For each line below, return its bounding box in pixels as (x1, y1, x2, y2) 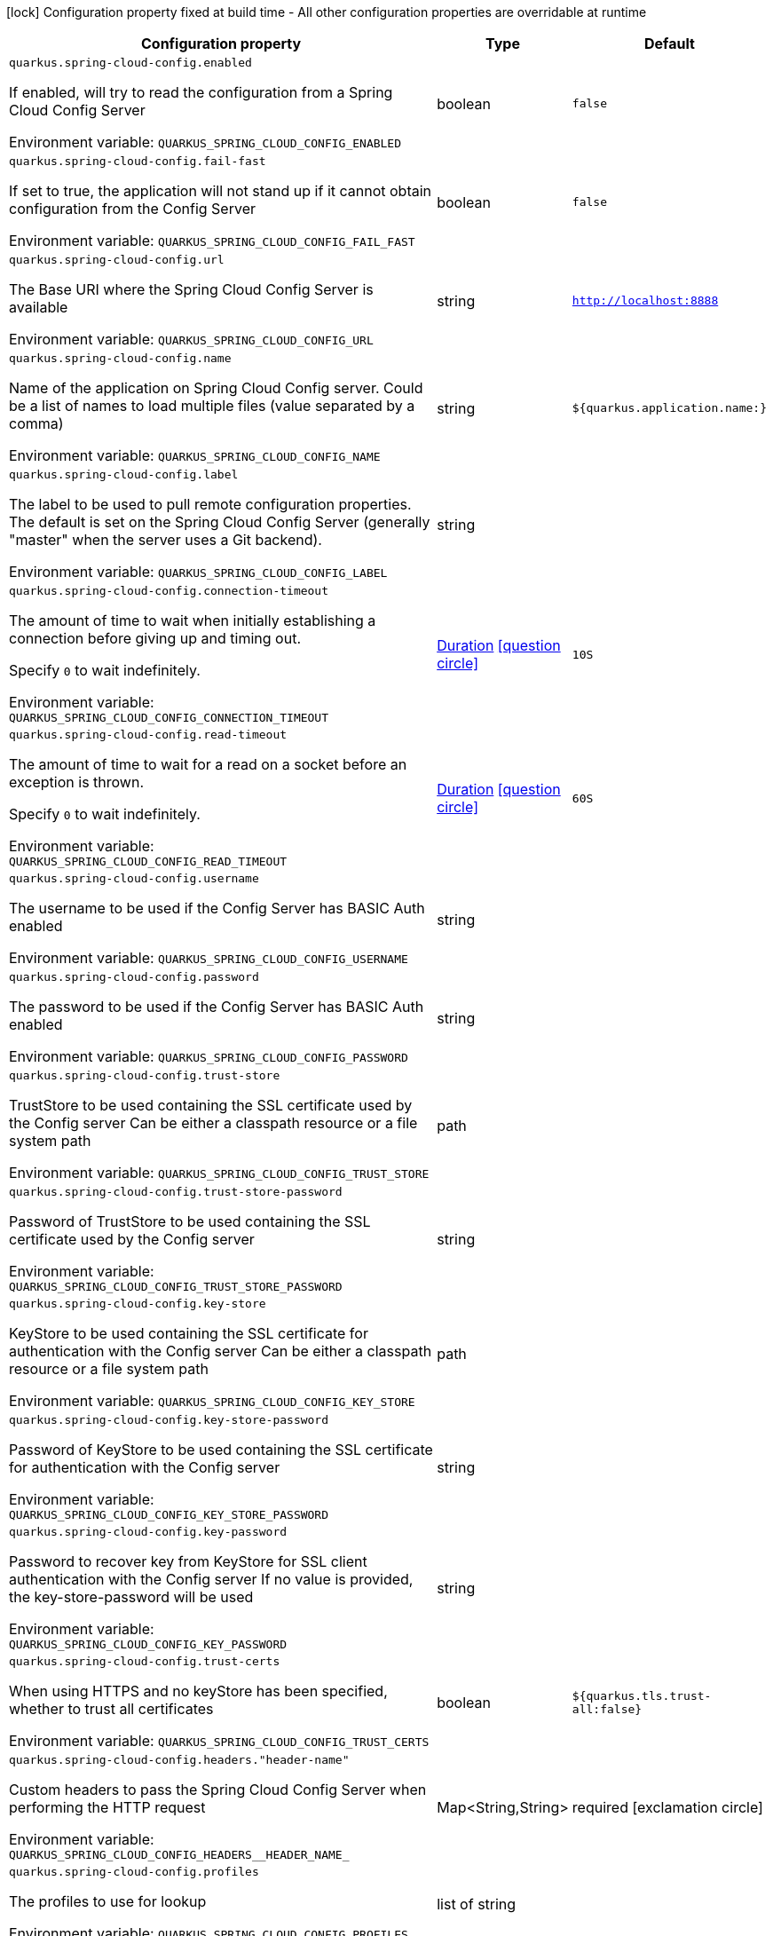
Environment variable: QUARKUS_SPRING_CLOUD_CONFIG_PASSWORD (9, 1047, 408, 1065)
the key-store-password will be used (9, 1588, 254, 1606)
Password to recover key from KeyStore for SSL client (9, 1553, 367, 1570)
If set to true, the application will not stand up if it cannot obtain (9, 182, 432, 200)
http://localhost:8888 (572, 294, 719, 307)
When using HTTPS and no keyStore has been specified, (9, 1682, 388, 1700)
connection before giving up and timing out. (9, 629, 301, 647)
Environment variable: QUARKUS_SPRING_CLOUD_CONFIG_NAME (9, 446, 381, 464)
